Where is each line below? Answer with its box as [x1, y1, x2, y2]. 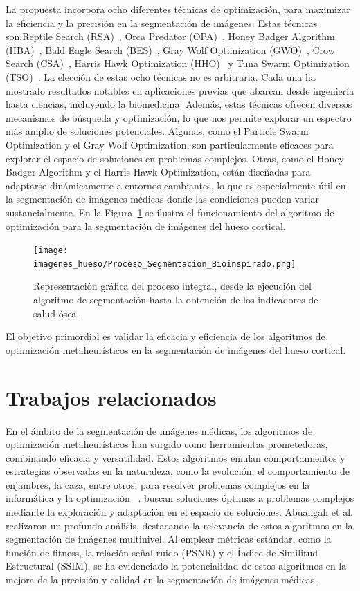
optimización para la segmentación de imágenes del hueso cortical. [6, 218, 286, 233]
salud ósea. [33, 306, 80, 320]
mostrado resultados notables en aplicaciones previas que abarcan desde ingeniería [6, 83, 354, 97]
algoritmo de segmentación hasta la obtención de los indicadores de [33, 292, 318, 306]
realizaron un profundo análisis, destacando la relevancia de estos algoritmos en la [6, 518, 353, 532]
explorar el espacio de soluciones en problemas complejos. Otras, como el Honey [6, 151, 345, 165]
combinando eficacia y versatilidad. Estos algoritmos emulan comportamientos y [6, 450, 345, 465]
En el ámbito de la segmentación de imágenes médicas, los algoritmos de [6, 423, 313, 438]
